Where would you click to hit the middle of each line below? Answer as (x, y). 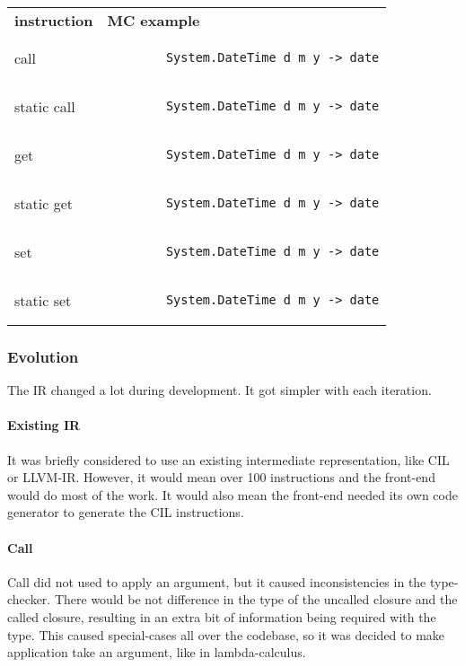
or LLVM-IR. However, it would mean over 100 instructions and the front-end (221, 477)
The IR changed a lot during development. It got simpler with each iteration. (219, 390)
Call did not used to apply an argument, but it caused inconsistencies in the (217, 581)
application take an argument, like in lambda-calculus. (157, 652)
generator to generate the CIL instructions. (126, 512)
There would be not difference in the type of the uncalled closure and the (256, 599)
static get (44, 203)
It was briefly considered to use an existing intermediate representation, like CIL (228, 459)
